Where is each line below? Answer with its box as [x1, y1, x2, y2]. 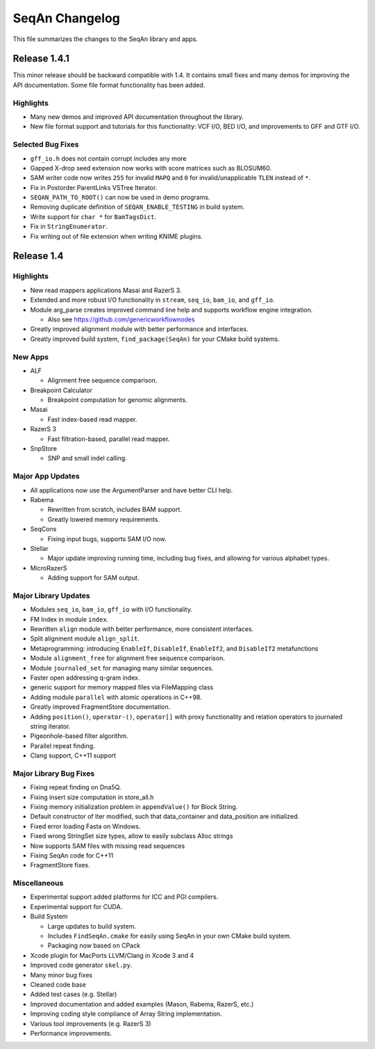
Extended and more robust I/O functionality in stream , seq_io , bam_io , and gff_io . [30, 296, 275, 304]
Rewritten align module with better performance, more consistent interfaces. [30, 625, 253, 633]
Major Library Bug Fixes [12, 769, 95, 778]
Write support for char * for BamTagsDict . [30, 212, 156, 221]
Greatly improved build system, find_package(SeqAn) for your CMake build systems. [30, 335, 281, 343]
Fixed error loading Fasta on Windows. [30, 822, 141, 831]
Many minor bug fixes [30, 970, 93, 979]
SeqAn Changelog [12, 10, 121, 26]
